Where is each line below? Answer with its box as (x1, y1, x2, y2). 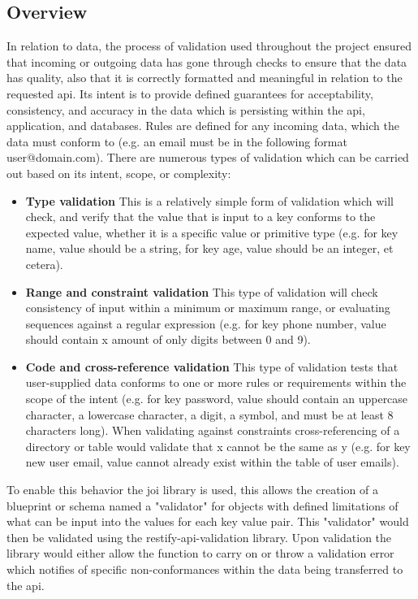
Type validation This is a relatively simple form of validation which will (25, 192, 394, 209)
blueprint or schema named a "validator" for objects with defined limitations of (6, 497, 399, 514)
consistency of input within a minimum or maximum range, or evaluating (25, 299, 390, 316)
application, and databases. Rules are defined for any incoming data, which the (6, 117, 399, 134)
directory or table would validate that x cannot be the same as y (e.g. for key (25, 437, 411, 454)
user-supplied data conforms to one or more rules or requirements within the (25, 374, 407, 391)
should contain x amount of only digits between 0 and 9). (25, 331, 311, 348)
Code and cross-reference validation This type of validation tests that (25, 358, 399, 375)
